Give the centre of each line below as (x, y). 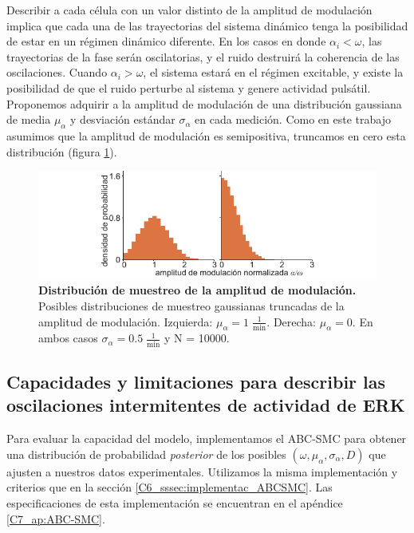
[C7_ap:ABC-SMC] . (56, 518)
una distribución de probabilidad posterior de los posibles (146, 454)
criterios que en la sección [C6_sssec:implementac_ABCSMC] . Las (170, 487)
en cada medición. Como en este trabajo (293, 119)
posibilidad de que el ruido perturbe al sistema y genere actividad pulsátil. (189, 87)
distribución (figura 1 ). (62, 151)
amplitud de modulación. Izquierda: (126, 321)
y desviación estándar (123, 119)
